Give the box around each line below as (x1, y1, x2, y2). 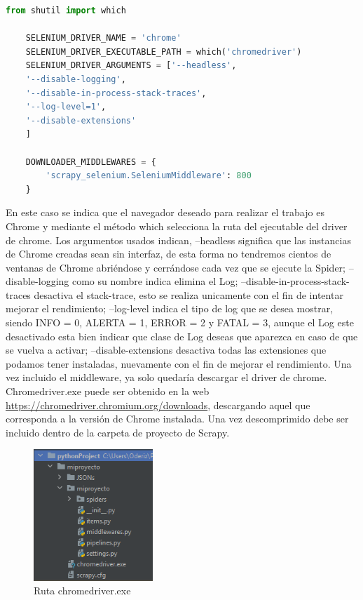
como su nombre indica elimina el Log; (71, 274, 238, 288)
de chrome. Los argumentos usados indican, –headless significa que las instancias (6, 232, 351, 247)
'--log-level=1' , (25, 102, 107, 112)
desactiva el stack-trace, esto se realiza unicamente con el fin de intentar (34, 287, 343, 302)
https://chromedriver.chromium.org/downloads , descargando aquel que (6, 397, 310, 412)
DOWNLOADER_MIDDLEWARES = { (25, 156, 156, 167)
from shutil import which (6, 6, 126, 15)
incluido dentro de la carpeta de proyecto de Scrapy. (6, 425, 230, 439)
